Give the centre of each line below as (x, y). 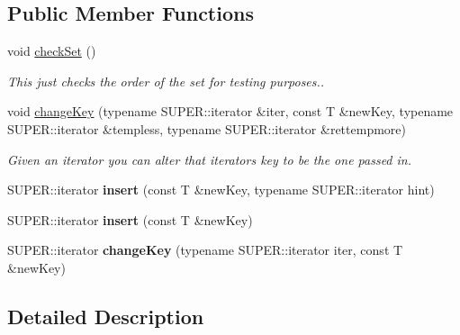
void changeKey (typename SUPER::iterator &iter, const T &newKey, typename (230, 111)
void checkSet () (52, 51)
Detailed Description (106, 316)
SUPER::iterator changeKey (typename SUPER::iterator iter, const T (205, 250)
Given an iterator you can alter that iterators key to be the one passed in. (209, 159)
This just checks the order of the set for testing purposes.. (166, 81)
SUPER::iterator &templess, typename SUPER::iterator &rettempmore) (207, 128)
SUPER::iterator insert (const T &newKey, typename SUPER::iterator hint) (221, 190)
